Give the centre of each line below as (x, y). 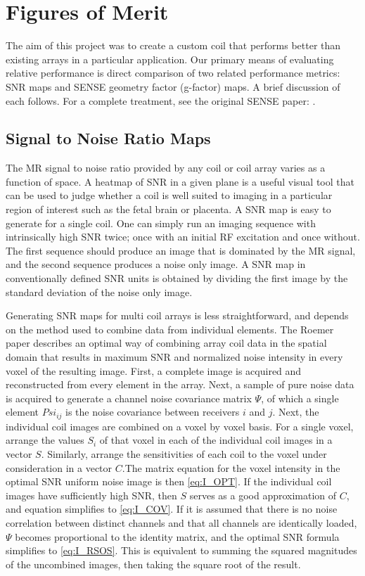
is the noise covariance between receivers (153, 412)
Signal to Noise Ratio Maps (108, 138)
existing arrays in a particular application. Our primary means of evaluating (170, 59)
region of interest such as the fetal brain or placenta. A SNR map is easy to (168, 209)
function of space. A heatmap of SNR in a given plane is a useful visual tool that (180, 181)
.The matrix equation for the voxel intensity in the (231, 467)
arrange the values (45, 440)
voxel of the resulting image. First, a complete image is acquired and (154, 370)
